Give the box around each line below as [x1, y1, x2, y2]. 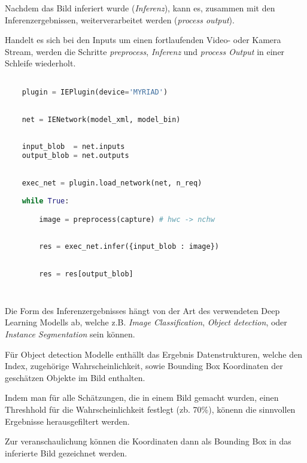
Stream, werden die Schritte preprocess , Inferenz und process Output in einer [5, 45, 285, 57]
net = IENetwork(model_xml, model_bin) [22, 115, 181, 124]
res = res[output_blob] [39, 270, 133, 279]
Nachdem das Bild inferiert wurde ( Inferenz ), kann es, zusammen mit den [5, 2, 275, 14]
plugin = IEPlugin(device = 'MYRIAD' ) [22, 87, 168, 96]
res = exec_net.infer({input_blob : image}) [39, 242, 219, 251]
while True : [22, 196, 69, 205]
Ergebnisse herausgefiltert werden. [5, 415, 130, 427]
